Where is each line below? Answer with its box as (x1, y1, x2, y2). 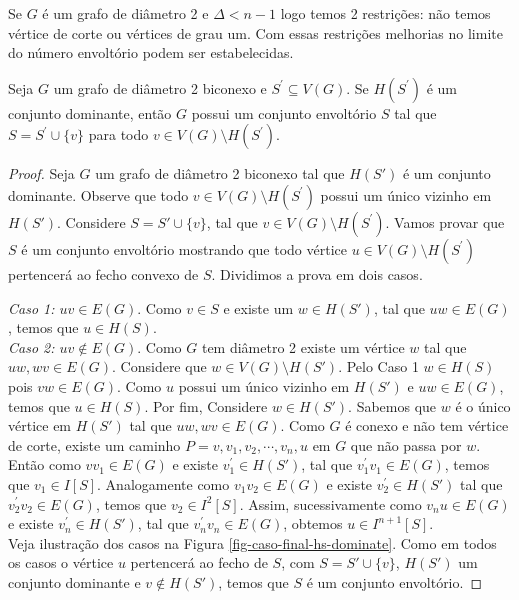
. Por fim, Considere (144, 395, 268, 416)
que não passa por (350, 434, 462, 455)
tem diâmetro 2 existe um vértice (201, 336, 405, 357)
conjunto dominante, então (8, 102, 172, 123)
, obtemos (283, 513, 343, 534)
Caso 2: (8, 336, 55, 357)
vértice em (8, 415, 72, 436)
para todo (88, 124, 149, 145)
